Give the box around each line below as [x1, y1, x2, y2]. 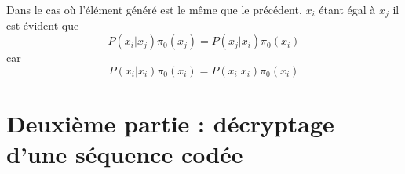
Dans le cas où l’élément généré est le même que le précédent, [6, 2, 302, 17]
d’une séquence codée [6, 138, 243, 170]
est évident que [6, 17, 79, 34]
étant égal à [319, 2, 376, 17]
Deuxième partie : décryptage [6, 107, 334, 139]
